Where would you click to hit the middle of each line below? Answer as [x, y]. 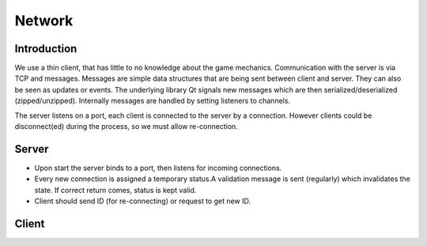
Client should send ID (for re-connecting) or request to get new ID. [143, 201]
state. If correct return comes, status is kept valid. [115, 190]
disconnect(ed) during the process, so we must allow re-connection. [127, 127]
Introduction [46, 49]
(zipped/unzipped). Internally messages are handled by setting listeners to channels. [153, 101]
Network [44, 21]
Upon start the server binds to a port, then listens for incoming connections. [158, 168]
